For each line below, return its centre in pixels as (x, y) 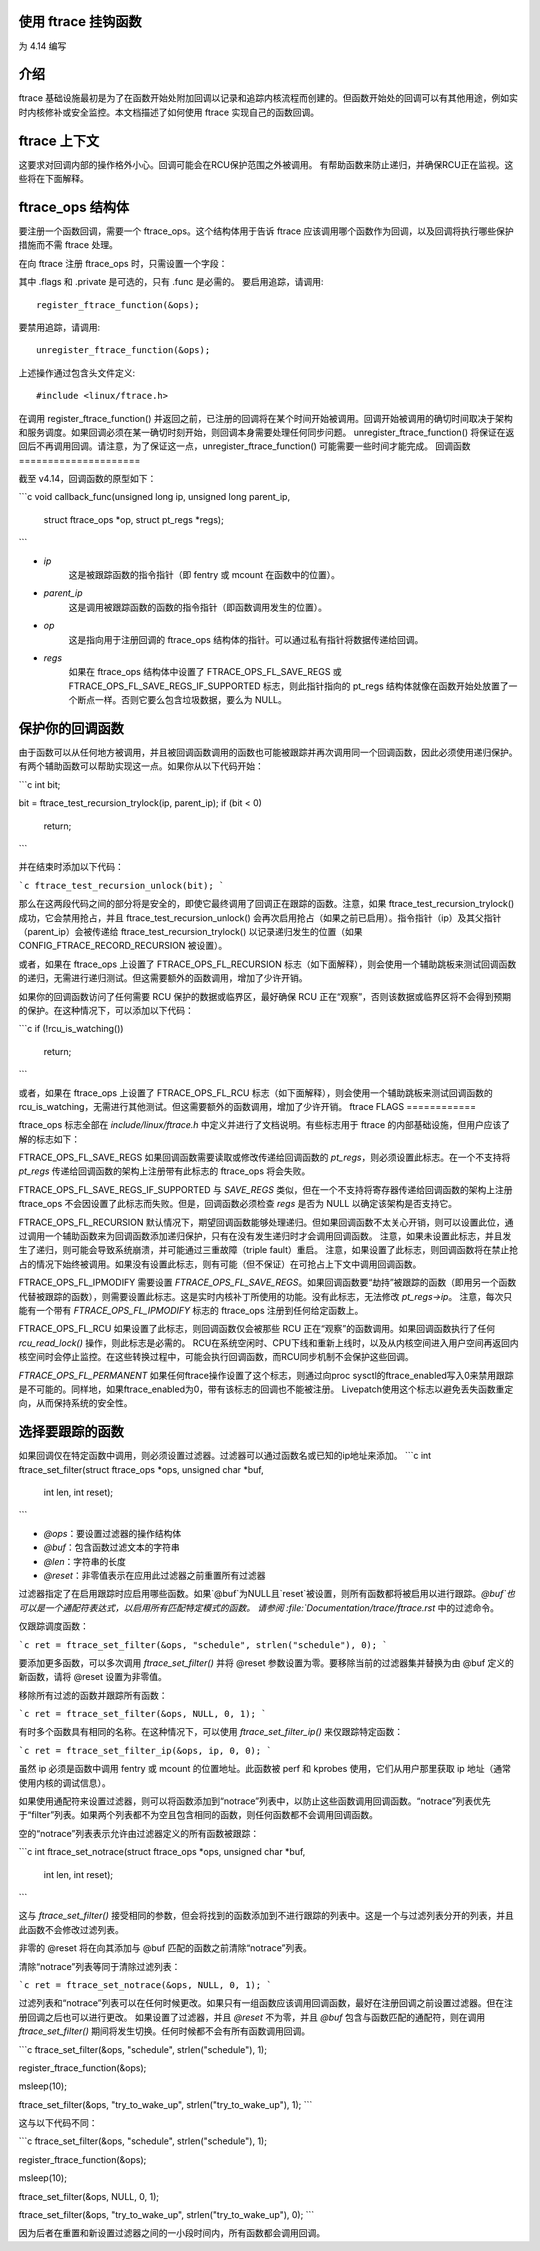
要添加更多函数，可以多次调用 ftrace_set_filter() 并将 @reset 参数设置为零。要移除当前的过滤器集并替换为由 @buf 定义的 (266, 1662)
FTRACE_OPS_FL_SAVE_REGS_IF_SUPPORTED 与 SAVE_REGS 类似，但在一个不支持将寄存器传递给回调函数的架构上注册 (266, 1189)
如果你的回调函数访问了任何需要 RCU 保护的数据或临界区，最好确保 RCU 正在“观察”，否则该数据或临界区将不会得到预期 (265, 996)
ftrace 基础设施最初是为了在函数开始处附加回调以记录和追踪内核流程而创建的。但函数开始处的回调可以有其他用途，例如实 (268, 98)
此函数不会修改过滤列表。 (71, 1929)
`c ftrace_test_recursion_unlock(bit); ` (121, 885)
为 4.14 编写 (42, 46)
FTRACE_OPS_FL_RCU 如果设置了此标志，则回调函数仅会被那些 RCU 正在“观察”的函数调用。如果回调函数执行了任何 (256, 1329)
